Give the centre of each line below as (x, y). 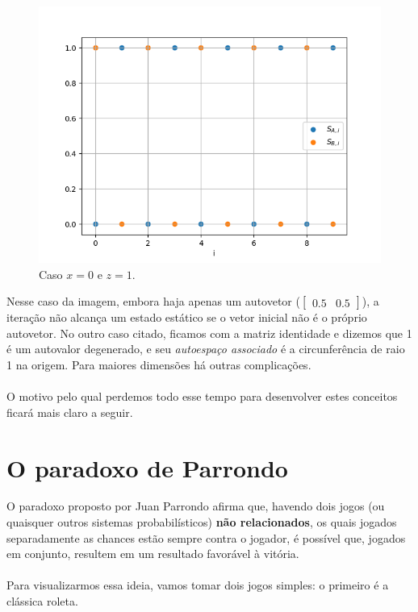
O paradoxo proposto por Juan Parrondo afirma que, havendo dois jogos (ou (196, 506)
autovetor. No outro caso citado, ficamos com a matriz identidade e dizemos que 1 (209, 333)
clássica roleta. (42, 601)
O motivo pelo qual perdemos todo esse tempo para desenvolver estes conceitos (202, 396)
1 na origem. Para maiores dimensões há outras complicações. (159, 364)
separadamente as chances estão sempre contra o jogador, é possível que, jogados (206, 537)
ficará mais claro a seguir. (70, 412)
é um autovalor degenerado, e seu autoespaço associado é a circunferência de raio (206, 349)
